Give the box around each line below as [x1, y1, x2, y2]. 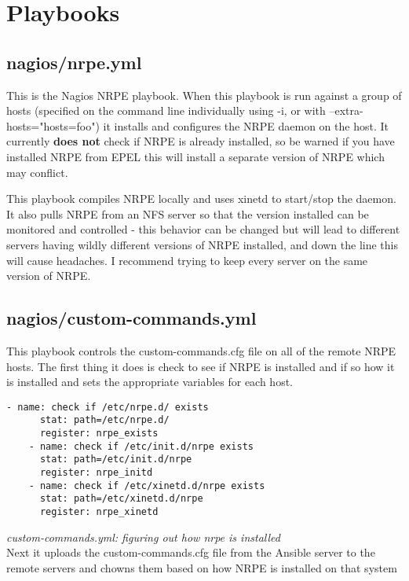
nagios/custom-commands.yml [6, 306, 257, 330]
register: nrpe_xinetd [39, 506, 159, 517]
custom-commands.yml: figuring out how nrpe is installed [6, 528, 280, 545]
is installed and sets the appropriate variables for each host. [6, 373, 294, 390]
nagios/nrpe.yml [6, 50, 142, 74]
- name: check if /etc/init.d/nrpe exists [28, 440, 254, 452]
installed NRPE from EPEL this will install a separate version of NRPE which [6, 148, 385, 164]
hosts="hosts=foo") [6, 117, 100, 134]
